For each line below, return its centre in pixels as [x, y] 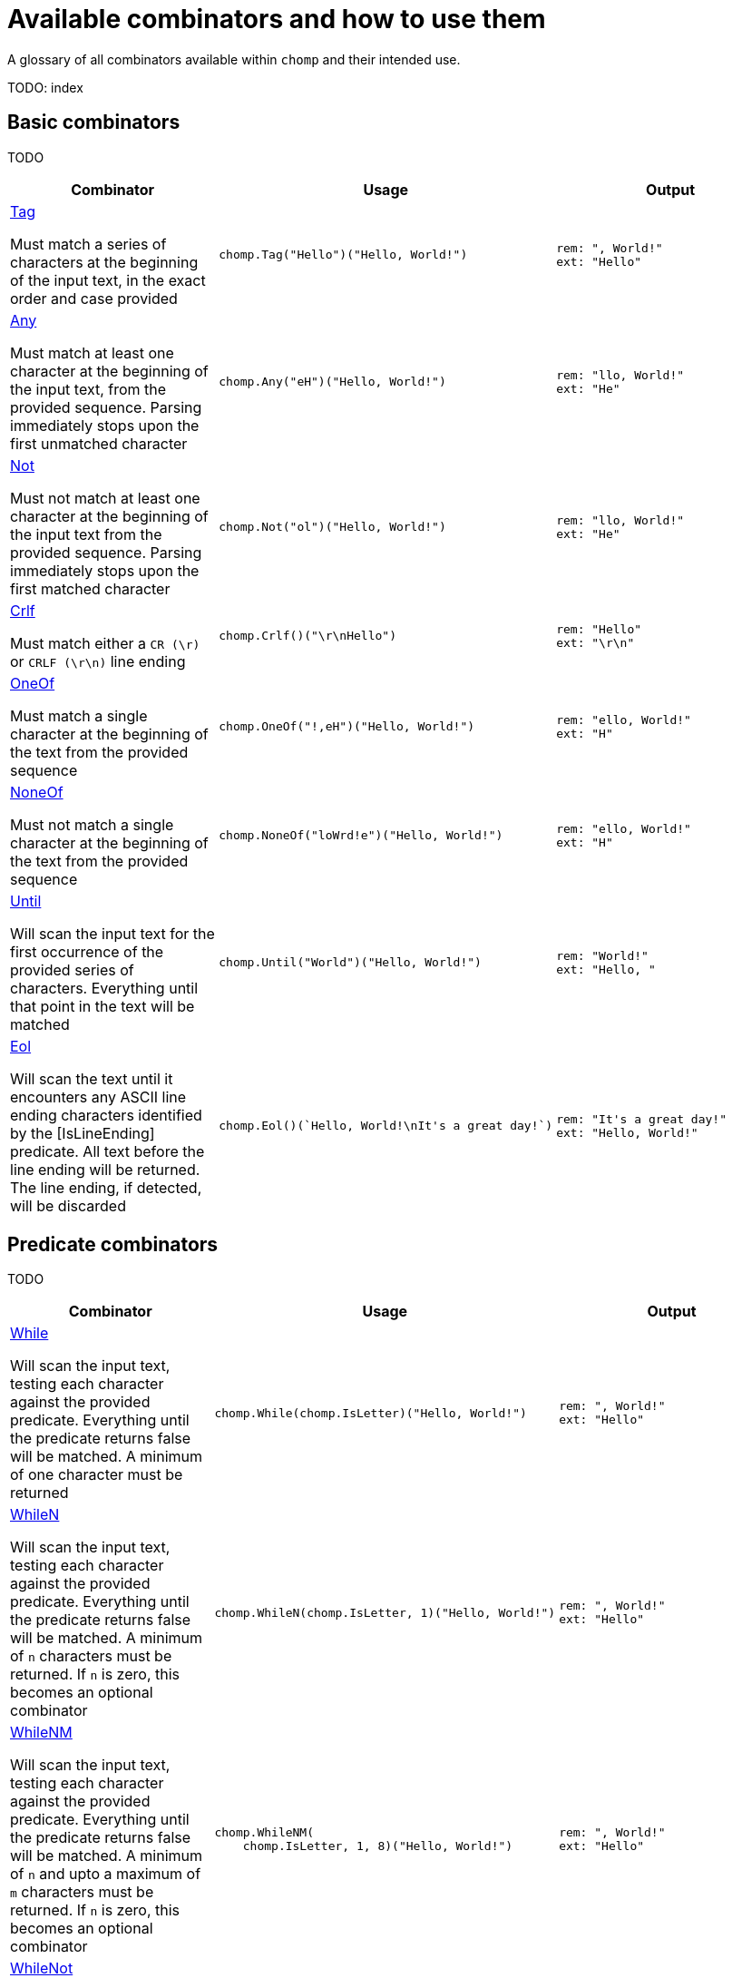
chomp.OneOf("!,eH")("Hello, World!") [347, 727]
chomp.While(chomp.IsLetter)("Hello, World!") [371, 1413]
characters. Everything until [104, 988]
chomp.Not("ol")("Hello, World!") [332, 527]
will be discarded [68, 1205]
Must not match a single [92, 824]
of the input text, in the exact [108, 280]
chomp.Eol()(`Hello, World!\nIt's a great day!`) [386, 1126]
